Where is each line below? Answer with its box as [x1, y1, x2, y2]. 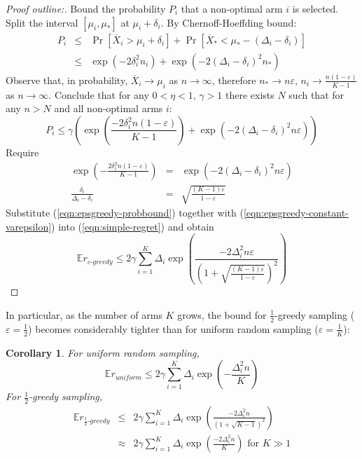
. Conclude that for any [48, 87, 149, 102]
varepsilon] [6, 219, 52, 233]
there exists [225, 87, 274, 102]
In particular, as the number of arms [6, 307, 162, 322]
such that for [288, 87, 344, 102]
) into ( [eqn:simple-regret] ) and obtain [51, 219, 214, 233]
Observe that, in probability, [6, 72, 128, 87]
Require [6, 144, 39, 159]
